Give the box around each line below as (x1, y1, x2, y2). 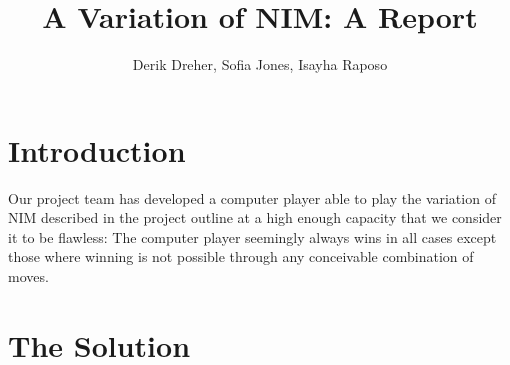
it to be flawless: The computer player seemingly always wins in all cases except (8, 226, 497, 247)
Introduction (8, 129, 186, 170)
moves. (8, 266, 49, 287)
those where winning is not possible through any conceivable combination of (8, 246, 474, 267)
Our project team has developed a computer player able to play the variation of (8, 187, 496, 208)
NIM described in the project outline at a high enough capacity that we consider (8, 207, 502, 228)
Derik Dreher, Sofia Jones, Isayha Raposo (132, 54, 388, 75)
